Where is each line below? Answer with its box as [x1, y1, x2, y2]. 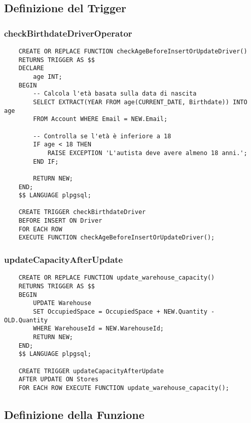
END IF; [33, 158, 59, 165]
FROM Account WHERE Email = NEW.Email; [33, 115, 168, 123]
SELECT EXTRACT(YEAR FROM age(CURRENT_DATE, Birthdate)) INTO [33, 98, 247, 106]
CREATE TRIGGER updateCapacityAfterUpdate [18, 367, 164, 375]
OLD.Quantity [4, 316, 48, 324]
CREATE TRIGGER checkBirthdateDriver [18, 208, 146, 216]
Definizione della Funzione [4, 406, 145, 422]
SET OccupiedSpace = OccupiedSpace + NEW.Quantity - [33, 308, 215, 315]
